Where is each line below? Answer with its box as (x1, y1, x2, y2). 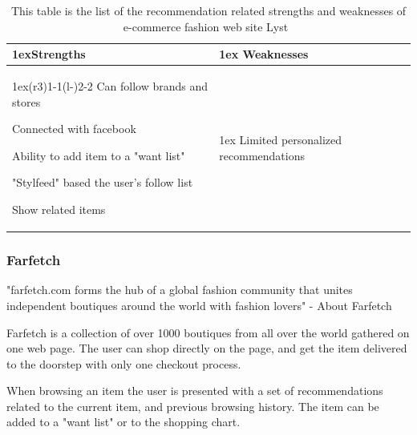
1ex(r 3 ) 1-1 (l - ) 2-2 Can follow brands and (12, 78, 208, 95)
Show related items (12, 201, 106, 217)
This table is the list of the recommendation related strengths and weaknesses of (10, 2, 407, 18)
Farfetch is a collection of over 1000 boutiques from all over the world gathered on (6, 324, 410, 340)
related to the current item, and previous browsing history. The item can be (6, 397, 379, 414)
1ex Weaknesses (219, 46, 309, 62)
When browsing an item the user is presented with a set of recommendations (6, 382, 383, 399)
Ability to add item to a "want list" (12, 147, 185, 163)
